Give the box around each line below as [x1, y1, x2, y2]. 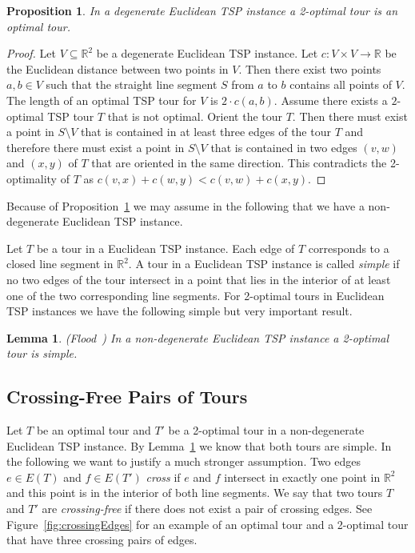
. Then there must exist [292, 107, 408, 124]
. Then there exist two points [238, 60, 381, 77]
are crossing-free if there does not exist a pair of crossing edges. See [42, 500, 373, 517]
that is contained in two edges [210, 138, 357, 155]
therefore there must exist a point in [6, 138, 185, 155]
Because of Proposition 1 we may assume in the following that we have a [6, 197, 365, 214]
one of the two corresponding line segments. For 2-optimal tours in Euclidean [6, 287, 385, 303]
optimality [6, 170, 58, 186]
